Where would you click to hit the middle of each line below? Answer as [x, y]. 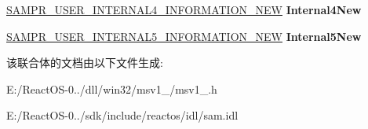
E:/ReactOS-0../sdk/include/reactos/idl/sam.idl [122, 115]
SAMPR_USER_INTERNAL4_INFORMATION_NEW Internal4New [184, 9]
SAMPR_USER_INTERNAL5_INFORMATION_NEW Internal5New [184, 36]
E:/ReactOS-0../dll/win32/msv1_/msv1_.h [112, 88]
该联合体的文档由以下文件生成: [85, 63]
